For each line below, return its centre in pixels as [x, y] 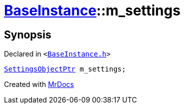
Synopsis [28, 34]
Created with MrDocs [39, 84]
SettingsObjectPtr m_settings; [65, 69]
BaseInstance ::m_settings [92, 10]
